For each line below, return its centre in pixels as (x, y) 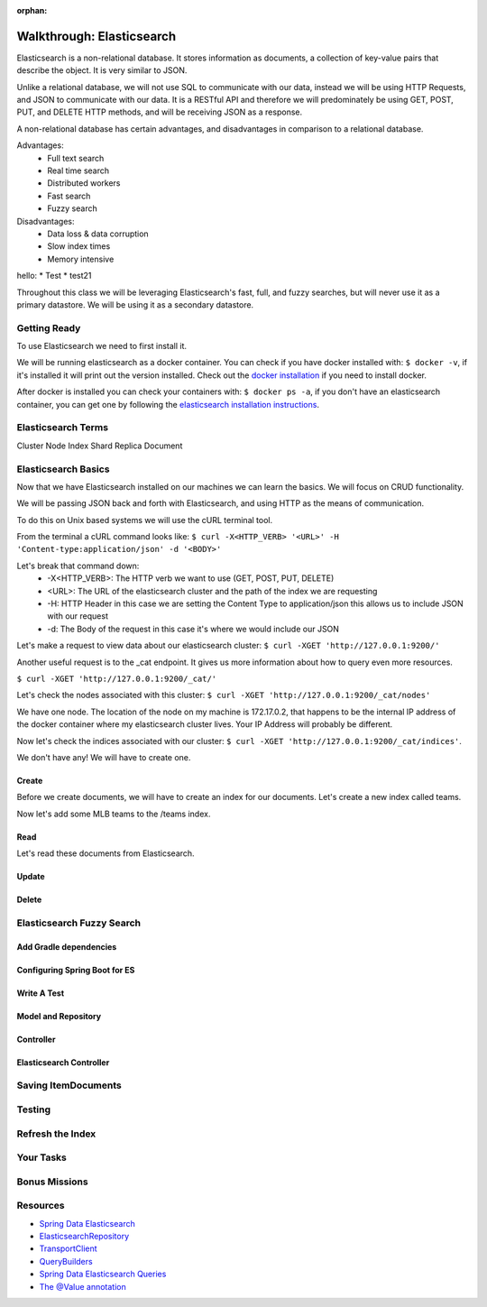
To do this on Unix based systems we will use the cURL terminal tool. (145, 520)
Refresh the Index (56, 1134)
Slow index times (79, 246)
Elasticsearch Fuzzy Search (79, 923)
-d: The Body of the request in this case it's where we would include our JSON (193, 629)
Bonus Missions (53, 1182)
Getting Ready (49, 327)
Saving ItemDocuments (69, 1085)
